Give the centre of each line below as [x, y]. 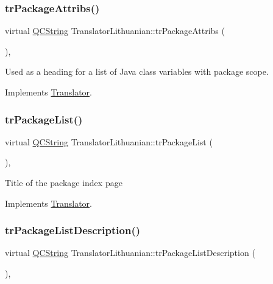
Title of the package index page [64, 182]
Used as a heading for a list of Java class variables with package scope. [137, 71]
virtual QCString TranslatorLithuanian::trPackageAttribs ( [115, 31]
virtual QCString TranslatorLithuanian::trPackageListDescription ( [130, 253]
